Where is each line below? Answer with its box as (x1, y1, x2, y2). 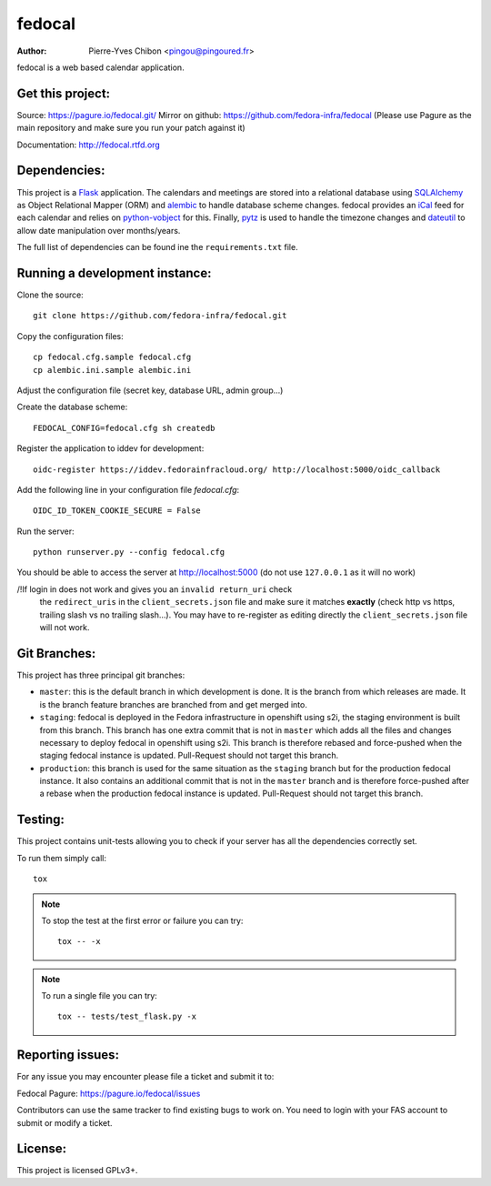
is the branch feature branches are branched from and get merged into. (39, 699, 308, 709)
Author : (16, 45, 47, 56)
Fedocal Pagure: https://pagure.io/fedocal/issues (16, 1088, 201, 1099)
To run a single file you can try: (41, 990, 158, 1001)
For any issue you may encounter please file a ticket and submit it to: (16, 1071, 275, 1082)
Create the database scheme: (16, 401, 128, 413)
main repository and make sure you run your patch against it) (16, 123, 245, 134)
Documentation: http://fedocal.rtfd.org (16, 139, 161, 150)
